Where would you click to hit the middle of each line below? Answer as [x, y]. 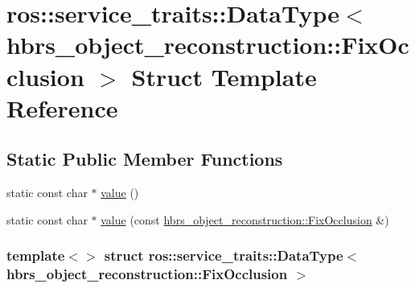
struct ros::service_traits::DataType [224, 255]
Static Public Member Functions [145, 159]
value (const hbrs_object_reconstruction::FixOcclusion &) [245, 219]
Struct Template [224, 76]
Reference [62, 107]
